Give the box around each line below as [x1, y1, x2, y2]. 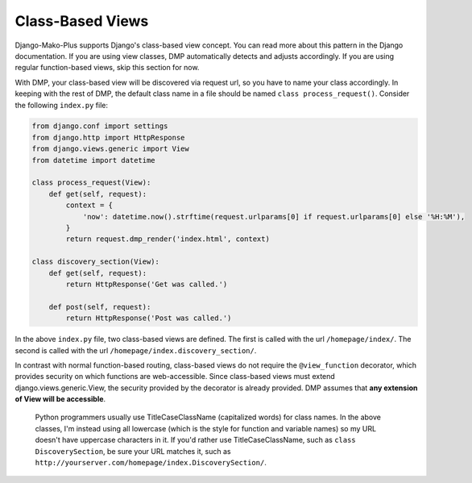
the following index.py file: [14, 100, 109, 110]
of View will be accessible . [14, 394, 106, 404]
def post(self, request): [48, 302, 151, 311]
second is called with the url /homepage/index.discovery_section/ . [14, 345, 257, 355]
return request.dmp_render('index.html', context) [65, 235, 270, 244]
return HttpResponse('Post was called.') [65, 314, 232, 323]
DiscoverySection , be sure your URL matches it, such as [35, 446, 231, 456]
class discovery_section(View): [31, 257, 160, 266]
